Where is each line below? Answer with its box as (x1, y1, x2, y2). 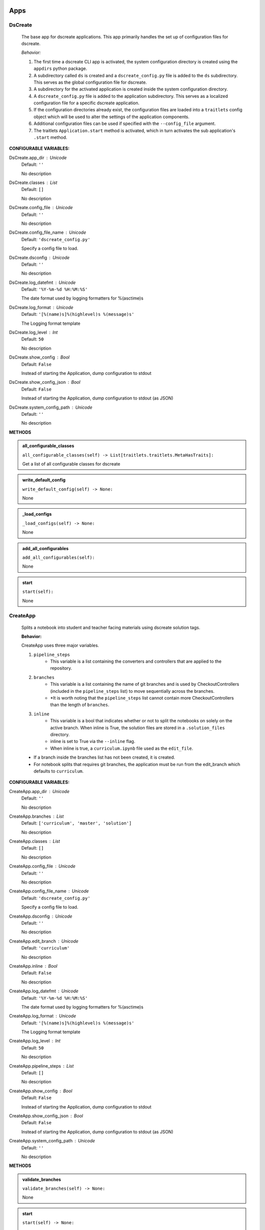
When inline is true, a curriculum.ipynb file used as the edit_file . (50, 745, 193, 751)
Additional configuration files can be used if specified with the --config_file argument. (33, 121, 216, 126)
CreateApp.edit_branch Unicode (9, 938, 79, 944)
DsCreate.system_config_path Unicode (9, 404, 93, 410)
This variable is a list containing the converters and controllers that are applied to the (50, 658, 222, 664)
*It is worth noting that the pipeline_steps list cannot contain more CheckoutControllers (50, 695, 234, 701)
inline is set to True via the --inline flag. (50, 738, 135, 744)
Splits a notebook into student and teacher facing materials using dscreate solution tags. (21, 624, 201, 630)
